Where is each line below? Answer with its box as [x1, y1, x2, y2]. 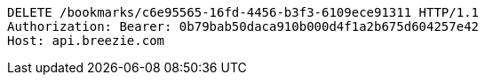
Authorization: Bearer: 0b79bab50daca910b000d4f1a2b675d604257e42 [7, 19, 480, 34]
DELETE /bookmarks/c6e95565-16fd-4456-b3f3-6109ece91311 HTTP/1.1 [7, 5, 480, 19]
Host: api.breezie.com [7, 34, 165, 48]
